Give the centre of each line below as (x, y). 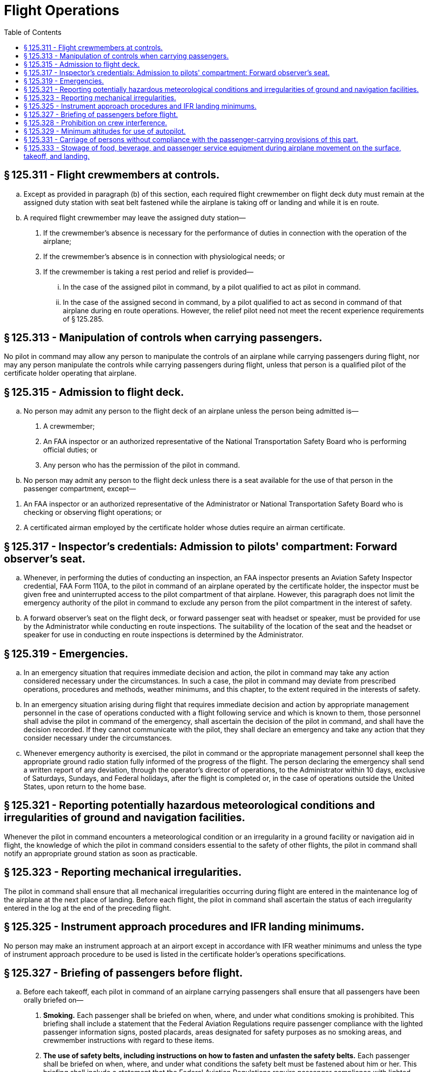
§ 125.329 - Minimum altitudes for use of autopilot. (105, 131)
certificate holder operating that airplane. (70, 373)
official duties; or (70, 450)
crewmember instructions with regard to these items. (129, 1041)
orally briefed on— (54, 1000)
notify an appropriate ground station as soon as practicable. (101, 853)
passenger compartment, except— (80, 489)
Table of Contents (33, 32)
